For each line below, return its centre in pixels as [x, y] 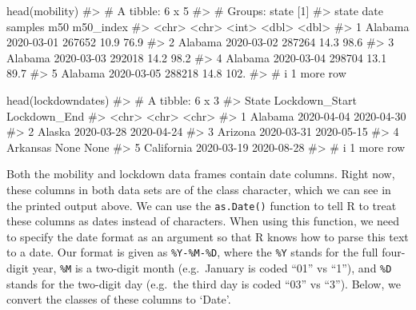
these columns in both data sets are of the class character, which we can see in [199, 189]
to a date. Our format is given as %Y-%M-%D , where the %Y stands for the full [192, 252]
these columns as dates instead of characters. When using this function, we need [203, 221]
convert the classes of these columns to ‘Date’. [119, 299]
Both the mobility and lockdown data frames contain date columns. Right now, [201, 174]
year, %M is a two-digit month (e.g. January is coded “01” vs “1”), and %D [212, 268]
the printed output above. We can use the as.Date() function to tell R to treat [202, 205]
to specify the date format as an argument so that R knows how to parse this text [208, 236]
